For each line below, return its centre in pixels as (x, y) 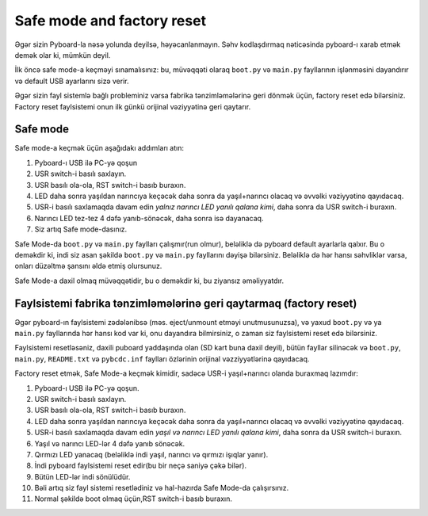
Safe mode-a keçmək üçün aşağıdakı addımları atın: (99, 148)
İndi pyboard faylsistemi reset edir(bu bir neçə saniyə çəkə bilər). (141, 466)
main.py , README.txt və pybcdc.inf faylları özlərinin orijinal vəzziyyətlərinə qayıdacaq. (162, 359)
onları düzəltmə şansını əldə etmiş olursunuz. (88, 266)
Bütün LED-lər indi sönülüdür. (82, 476)
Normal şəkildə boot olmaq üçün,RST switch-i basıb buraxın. (134, 499)
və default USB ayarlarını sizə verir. (72, 81)
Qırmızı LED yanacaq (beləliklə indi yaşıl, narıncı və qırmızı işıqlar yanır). (151, 454)
